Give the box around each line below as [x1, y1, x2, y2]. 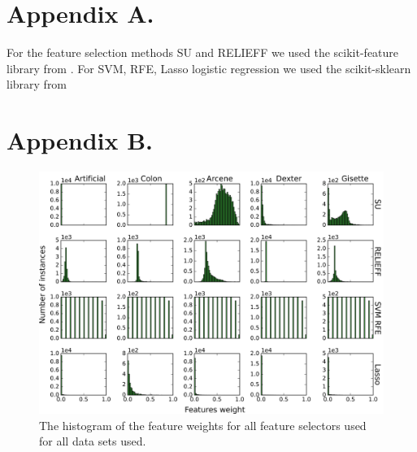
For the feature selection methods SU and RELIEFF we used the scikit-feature [7, 44, 399, 61]
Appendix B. [7, 124, 154, 157]
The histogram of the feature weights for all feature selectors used [39, 416, 367, 433]
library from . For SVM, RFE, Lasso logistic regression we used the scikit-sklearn [7, 59, 411, 76]
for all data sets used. [39, 432, 146, 450]
